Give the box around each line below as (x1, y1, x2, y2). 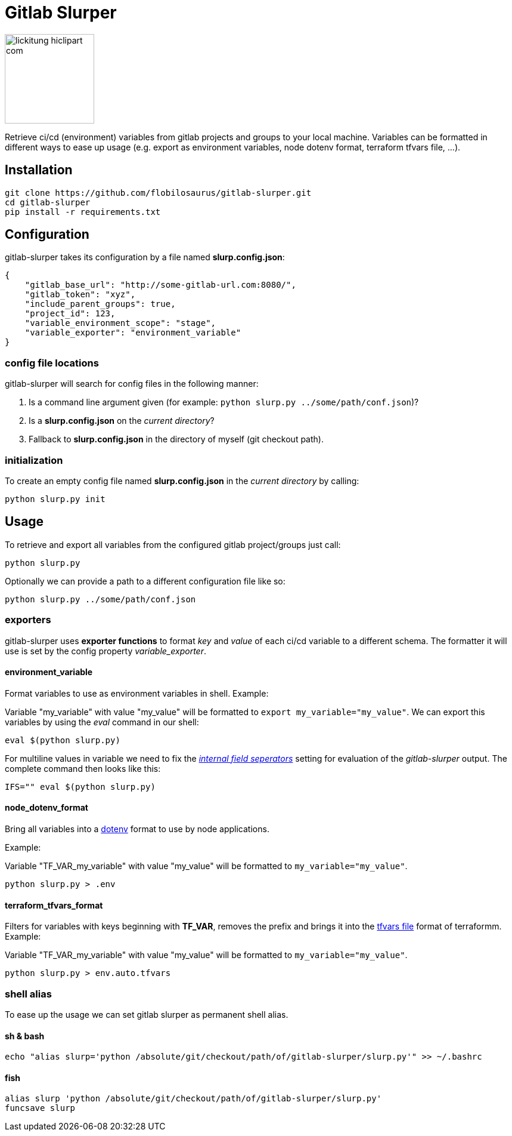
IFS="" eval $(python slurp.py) (5, 781, 156, 792)
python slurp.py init (5, 494, 105, 504)
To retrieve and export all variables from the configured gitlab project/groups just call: (5, 539, 341, 550)
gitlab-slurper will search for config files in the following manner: (5, 378, 259, 389)
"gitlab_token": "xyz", (24, 290, 136, 300)
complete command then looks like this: (5, 763, 161, 774)
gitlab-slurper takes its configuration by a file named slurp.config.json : (5, 252, 285, 263)
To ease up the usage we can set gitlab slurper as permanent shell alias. (5, 1009, 288, 1020)
